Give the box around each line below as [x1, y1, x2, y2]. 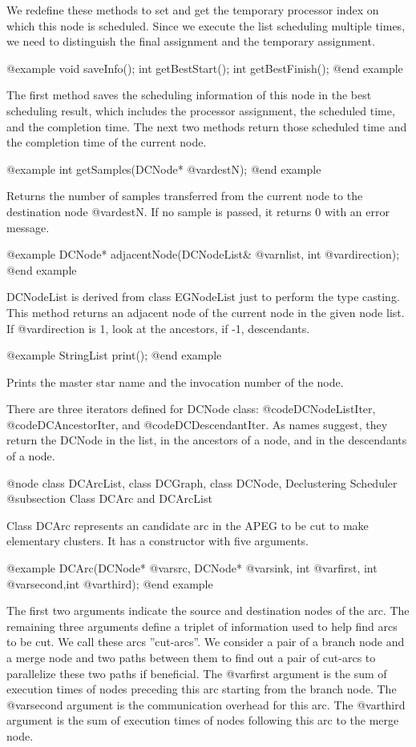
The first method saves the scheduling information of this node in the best [6, 86, 372, 103]
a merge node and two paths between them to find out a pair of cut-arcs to [6, 649, 376, 665]
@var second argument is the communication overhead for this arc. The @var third [6, 696, 406, 713]
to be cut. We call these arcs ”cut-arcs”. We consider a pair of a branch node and [6, 633, 405, 650]
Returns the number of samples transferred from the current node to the [6, 187, 363, 204]
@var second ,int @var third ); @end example [6, 575, 213, 592]
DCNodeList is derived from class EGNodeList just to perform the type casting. [6, 288, 400, 305]
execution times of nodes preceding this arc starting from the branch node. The [6, 681, 397, 697]
